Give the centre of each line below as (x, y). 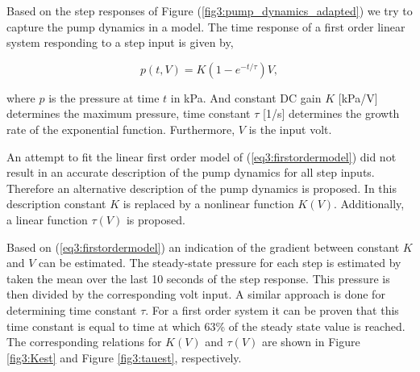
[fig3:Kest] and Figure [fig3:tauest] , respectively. (124, 357)
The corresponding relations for (84, 342)
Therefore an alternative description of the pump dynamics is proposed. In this (202, 188)
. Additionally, (369, 204)
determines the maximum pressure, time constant (129, 113)
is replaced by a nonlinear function (208, 204)
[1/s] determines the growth (331, 113)
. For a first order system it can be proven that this (272, 309)
